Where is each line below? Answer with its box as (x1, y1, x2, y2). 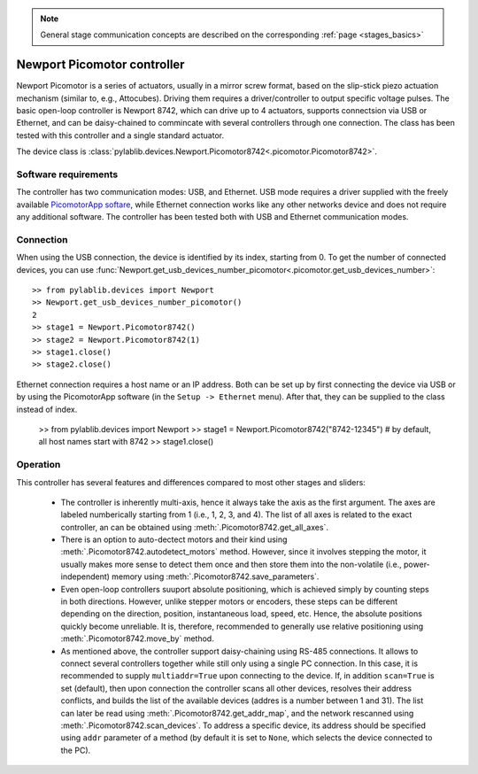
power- (403, 559, 431, 569)
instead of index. (16, 404, 78, 414)
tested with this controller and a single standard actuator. (16, 129, 225, 141)
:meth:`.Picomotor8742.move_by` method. (60, 633, 214, 644)
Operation (16, 459, 61, 471)
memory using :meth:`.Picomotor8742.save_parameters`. (112, 571, 320, 582)
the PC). (60, 745, 91, 755)
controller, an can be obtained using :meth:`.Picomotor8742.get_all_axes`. (60, 522, 329, 532)
